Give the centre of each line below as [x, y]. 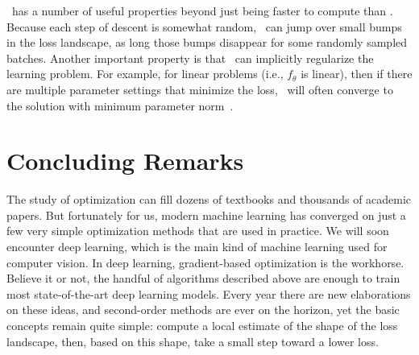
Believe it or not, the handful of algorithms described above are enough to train [203, 278]
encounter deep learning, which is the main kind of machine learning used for [197, 247]
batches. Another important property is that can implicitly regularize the [190, 58]
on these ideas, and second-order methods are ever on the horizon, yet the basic [203, 310]
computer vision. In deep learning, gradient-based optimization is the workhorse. [205, 262]
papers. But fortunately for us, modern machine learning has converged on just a [206, 215]
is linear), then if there [357, 74]
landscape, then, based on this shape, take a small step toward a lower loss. [193, 341]
